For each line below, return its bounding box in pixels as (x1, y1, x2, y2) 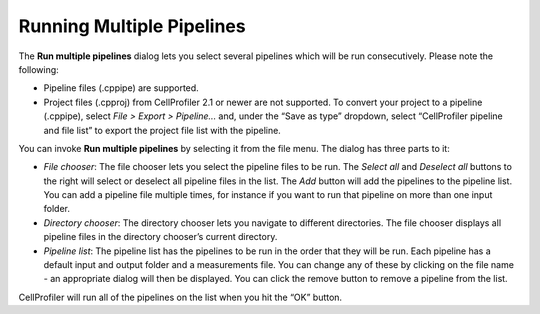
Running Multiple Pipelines (18, 15, 246, 37)
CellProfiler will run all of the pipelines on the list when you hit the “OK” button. (18, 291, 343, 303)
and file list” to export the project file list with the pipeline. (43, 124, 282, 136)
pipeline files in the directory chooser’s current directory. (43, 231, 278, 243)
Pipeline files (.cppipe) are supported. (43, 82, 199, 94)
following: (18, 63, 59, 75)
